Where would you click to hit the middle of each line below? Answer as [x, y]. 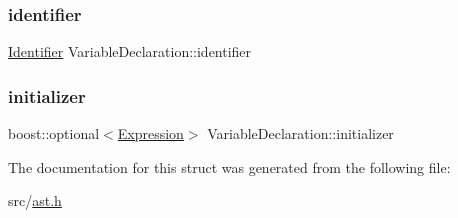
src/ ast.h [35, 200]
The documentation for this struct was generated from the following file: [229, 166]
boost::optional [54, 133]
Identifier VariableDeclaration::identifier [130, 51]
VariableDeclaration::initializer [300, 133]
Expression [150, 133]
